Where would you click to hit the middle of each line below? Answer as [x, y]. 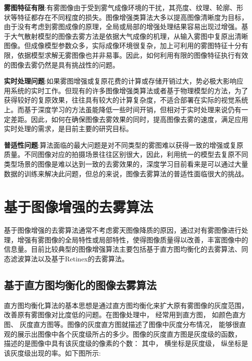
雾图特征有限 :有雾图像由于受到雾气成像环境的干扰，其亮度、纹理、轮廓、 [120, 7]
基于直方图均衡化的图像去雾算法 [80, 284]
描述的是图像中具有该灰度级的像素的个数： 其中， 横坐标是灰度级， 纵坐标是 [126, 343]
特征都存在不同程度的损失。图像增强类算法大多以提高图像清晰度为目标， [133, 17]
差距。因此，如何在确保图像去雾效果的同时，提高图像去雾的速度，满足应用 [129, 119]
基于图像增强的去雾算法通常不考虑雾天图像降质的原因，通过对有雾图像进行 [123, 230]
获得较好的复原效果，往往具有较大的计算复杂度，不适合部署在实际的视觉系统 [126, 100]
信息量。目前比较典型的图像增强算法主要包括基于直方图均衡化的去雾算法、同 [126, 249]
